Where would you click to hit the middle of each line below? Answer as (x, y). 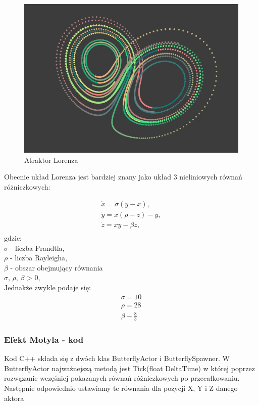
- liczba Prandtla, (37, 247)
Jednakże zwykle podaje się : (47, 287)
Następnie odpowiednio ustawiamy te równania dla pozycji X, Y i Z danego (121, 388)
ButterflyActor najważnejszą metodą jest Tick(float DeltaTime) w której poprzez (129, 368)
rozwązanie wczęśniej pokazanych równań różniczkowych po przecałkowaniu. (122, 378)
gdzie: (13, 237)
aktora (14, 398)
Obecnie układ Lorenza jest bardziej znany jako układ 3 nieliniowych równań (123, 177)
